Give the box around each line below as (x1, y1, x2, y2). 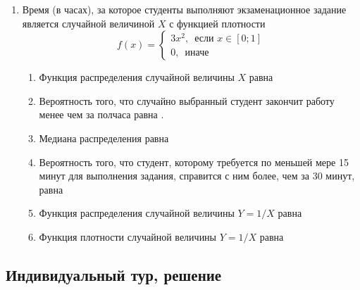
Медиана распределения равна (39, 130, 169, 145)
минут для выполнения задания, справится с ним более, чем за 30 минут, (39, 168, 355, 183)
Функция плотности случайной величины (39, 229, 217, 244)
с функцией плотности (169, 15, 266, 30)
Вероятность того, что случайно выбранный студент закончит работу (39, 93, 335, 108)
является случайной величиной (22, 15, 155, 30)
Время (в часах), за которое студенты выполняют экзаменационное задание (22, 2, 347, 16)
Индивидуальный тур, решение (6, 263, 222, 285)
